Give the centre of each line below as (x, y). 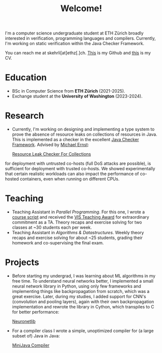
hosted (12, 179)
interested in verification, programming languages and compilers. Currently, (81, 38)
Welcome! (81, 8)
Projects (22, 263)
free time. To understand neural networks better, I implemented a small (83, 281)
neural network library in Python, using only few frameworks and (76, 286)
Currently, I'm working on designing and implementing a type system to (83, 129)
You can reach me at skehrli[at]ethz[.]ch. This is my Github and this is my (78, 53)
